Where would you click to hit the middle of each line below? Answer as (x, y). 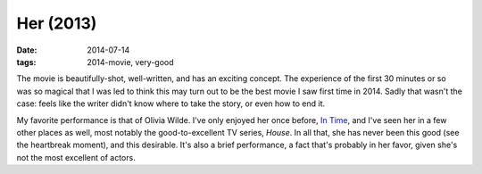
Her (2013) (57, 23)
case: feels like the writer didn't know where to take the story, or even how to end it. (171, 104)
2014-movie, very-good (130, 62)
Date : (27, 50)
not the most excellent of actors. (76, 157)
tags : (26, 62)
